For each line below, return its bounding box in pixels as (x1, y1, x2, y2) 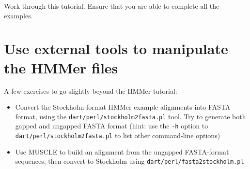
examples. (4, 10, 33, 20)
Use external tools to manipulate (4, 39, 228, 58)
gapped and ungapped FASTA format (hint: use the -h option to (15, 121, 208, 131)
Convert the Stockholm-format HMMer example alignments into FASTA (15, 102, 231, 112)
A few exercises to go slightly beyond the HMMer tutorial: (4, 85, 177, 96)
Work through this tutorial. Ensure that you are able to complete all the (4, 1, 219, 11)
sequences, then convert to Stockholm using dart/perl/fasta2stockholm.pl (15, 156, 244, 166)
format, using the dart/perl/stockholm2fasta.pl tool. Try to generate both (15, 111, 246, 121)
